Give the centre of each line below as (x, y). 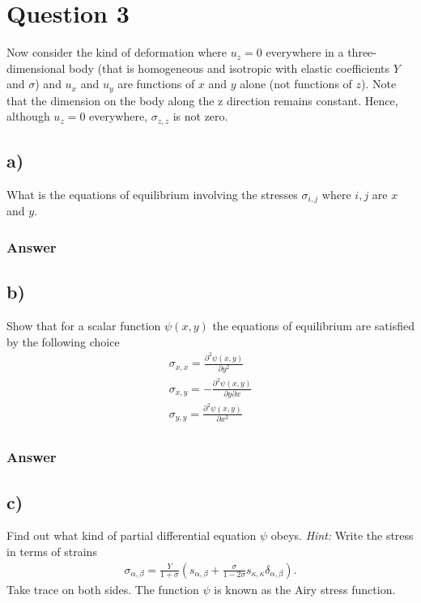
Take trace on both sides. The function (103, 589)
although (28, 116)
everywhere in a (305, 52)
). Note (379, 84)
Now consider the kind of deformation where (117, 52)
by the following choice (63, 341)
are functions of (156, 84)
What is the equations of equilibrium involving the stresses (152, 195)
